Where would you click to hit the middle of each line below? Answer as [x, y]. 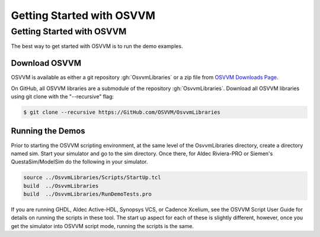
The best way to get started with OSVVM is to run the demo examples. [97, 46]
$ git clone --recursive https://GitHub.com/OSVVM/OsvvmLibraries [122, 112]
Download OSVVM [46, 63]
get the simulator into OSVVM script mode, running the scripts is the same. [102, 226]
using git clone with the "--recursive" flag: [63, 97]
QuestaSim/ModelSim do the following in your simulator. [79, 162]
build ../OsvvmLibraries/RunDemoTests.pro [88, 194]
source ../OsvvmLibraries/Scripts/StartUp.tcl [92, 177]
